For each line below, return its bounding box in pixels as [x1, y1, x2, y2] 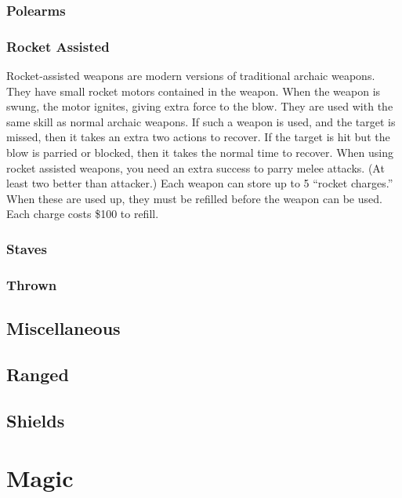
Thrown [6, 274, 57, 294]
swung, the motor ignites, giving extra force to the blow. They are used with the [6, 98, 393, 115]
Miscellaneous [6, 316, 121, 340]
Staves [6, 238, 47, 258]
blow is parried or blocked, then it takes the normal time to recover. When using [6, 144, 393, 161]
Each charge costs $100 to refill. [6, 205, 159, 222]
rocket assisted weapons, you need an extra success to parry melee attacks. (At [6, 159, 385, 176]
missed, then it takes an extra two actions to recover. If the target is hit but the [6, 129, 390, 145]
